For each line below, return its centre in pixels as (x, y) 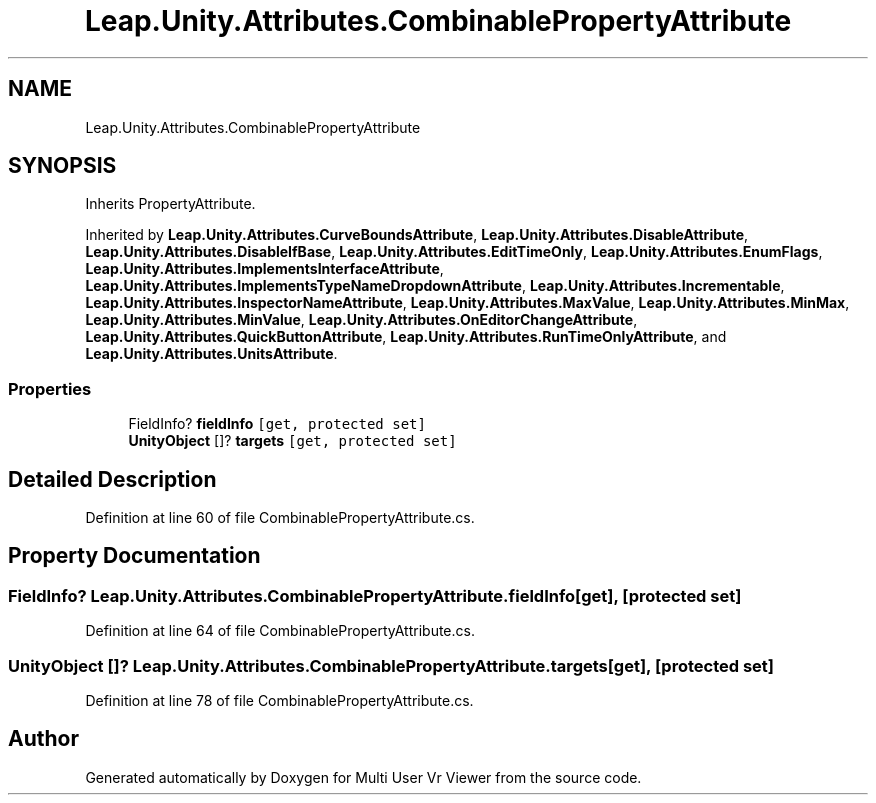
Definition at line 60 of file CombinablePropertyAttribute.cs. (280, 518)
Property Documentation (134, 556)
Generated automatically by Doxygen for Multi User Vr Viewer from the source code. (363, 777)
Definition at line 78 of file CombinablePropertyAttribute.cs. (279, 700)
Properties (50, 388)
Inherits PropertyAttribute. (170, 204)
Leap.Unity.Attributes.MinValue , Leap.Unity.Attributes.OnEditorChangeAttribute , (361, 320)
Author (43, 739)
